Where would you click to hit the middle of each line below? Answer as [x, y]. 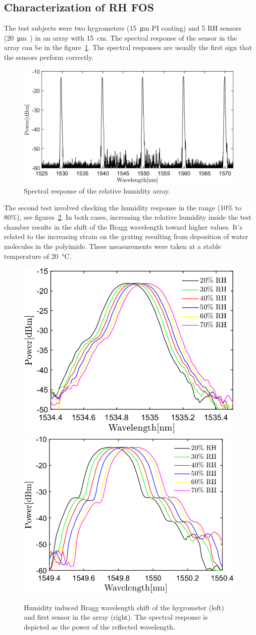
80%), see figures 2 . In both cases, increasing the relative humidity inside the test [128, 217]
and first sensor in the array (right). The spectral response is [116, 617]
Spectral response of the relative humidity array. [97, 191]
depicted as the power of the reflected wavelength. [100, 627]
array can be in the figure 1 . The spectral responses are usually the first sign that [128, 47]
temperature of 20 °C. [38, 256]
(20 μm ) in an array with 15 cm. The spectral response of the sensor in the [121, 37]
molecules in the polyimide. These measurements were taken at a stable [113, 246]
